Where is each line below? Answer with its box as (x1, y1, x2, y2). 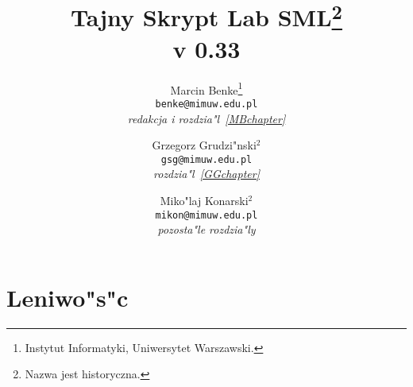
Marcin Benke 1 (170, 79, 243, 98)
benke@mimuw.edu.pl (155, 98, 258, 110)
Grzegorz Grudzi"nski (152, 137, 257, 153)
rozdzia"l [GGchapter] (153, 165, 260, 182)
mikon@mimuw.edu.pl (155, 209, 258, 221)
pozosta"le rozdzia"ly (157, 221, 256, 238)
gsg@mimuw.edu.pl (160, 153, 253, 165)
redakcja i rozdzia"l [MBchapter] (127, 110, 286, 126)
